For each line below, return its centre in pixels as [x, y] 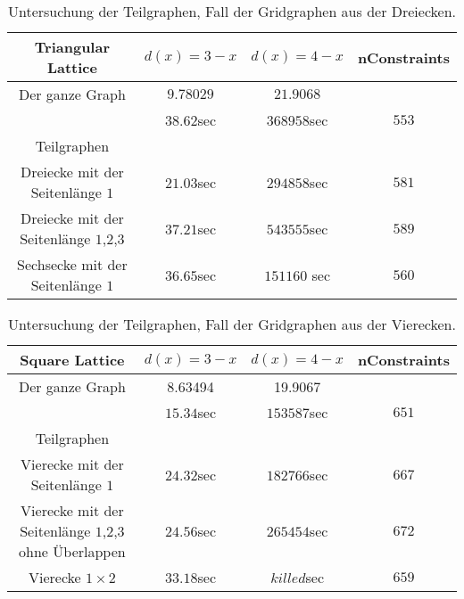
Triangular [72, 47]
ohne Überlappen [72, 551]
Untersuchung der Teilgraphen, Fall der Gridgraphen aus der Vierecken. [232, 324]
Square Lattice [72, 360]
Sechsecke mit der [72, 264]
